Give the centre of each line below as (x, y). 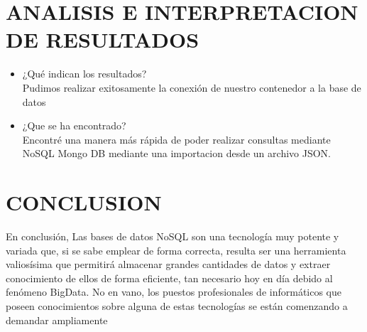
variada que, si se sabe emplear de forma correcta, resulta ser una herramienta (176, 250)
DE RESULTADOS (103, 39)
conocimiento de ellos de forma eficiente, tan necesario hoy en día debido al (169, 278)
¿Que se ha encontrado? (74, 125)
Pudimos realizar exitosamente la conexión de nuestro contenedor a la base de (192, 87)
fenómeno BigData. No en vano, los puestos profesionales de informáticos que (174, 292)
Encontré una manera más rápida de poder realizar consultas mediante (176, 139)
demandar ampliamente (57, 320)
